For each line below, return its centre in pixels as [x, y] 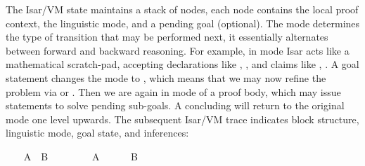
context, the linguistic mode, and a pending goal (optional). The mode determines [183, 23]
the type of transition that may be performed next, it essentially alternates [167, 37]
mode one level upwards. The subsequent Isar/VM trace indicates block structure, [182, 119]
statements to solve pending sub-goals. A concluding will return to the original [175, 105]
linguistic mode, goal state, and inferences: [97, 133]
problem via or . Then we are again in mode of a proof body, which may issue [173, 91]
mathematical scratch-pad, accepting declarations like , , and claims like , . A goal [182, 64]
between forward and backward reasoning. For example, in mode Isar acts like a [178, 50]
